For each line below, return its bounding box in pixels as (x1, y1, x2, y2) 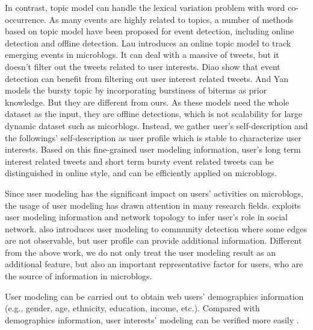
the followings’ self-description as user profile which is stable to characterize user (5, 131, 302, 144)
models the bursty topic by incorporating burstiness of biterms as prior (5, 84, 267, 97)
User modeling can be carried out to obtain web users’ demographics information (5, 290, 304, 302)
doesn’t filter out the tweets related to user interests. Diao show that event (5, 60, 280, 72)
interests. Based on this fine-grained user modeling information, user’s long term (5, 143, 301, 156)
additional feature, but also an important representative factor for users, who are (5, 258, 303, 270)
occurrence (5, 13, 45, 25)
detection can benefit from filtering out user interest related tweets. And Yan (5, 72, 288, 84)
